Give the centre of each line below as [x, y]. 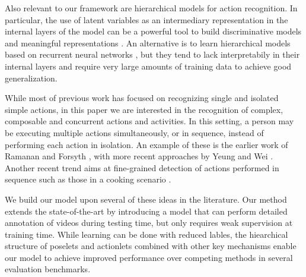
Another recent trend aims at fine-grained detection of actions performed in [142, 167]
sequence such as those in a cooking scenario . [88, 179]
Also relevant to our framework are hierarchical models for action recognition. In [151, 8]
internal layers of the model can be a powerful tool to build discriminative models [153, 31]
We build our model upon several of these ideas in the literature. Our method [146, 199]
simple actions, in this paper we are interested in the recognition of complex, [144, 109]
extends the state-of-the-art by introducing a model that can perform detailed [146, 211]
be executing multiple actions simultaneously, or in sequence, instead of [134, 132]
